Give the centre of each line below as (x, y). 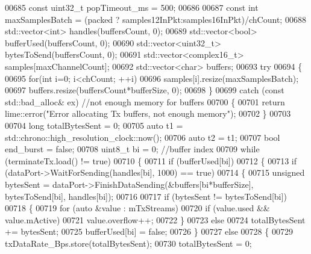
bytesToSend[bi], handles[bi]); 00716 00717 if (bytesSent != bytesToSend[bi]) (146, 196)
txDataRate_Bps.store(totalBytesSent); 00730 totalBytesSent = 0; (128, 243)
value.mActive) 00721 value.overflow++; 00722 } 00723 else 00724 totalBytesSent (155, 219)
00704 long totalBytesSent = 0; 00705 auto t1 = (94, 125)
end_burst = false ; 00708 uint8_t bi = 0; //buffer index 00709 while (132, 149)
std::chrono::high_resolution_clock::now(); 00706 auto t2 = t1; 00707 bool (143, 137)
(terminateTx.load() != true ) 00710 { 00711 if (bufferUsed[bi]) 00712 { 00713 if (151, 160)
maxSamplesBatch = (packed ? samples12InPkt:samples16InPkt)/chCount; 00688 (155, 19)
